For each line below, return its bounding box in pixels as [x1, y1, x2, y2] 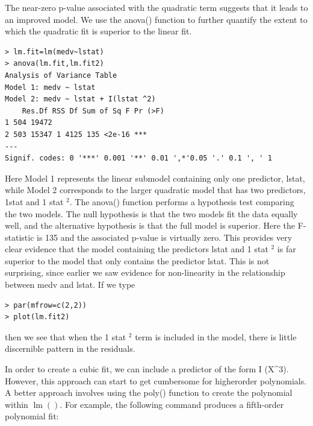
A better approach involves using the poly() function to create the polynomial [5, 386, 293, 399]
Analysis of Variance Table [5, 71, 117, 80]
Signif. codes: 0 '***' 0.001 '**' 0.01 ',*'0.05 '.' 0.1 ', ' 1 [5, 154, 272, 163]
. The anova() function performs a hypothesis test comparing [69, 195, 294, 208]
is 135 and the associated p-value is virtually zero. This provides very [37, 230, 293, 243]
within [5, 398, 28, 410]
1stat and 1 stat [5, 195, 64, 208]
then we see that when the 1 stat [5, 330, 126, 343]
